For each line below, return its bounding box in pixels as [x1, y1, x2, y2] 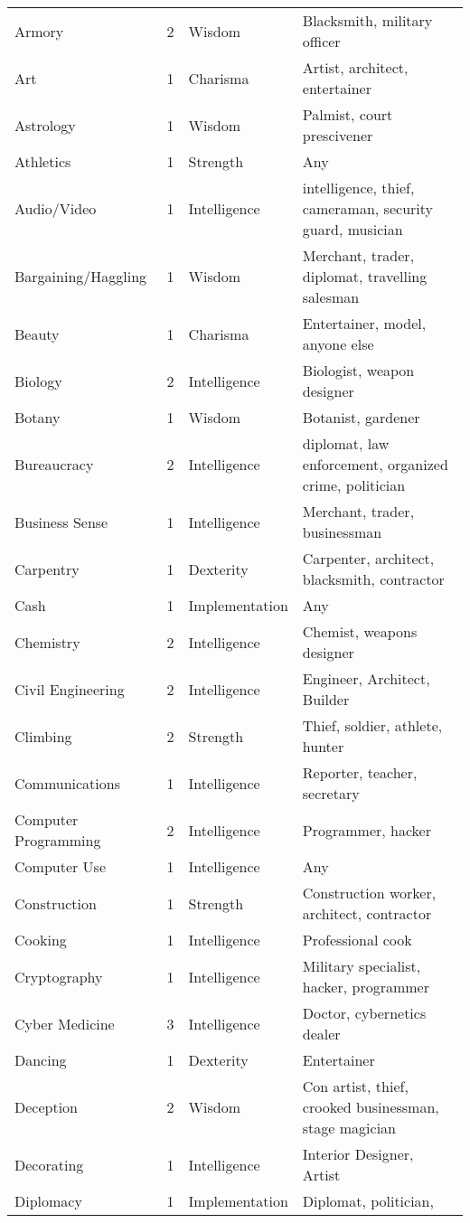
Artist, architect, [302, 57, 409, 78]
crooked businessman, [302, 1096, 439, 1117]
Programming [14, 830, 101, 851]
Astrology [14, 114, 76, 136]
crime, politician [302, 475, 406, 495]
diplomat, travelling [302, 266, 428, 287]
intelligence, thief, [302, 177, 415, 198]
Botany [14, 407, 61, 428]
